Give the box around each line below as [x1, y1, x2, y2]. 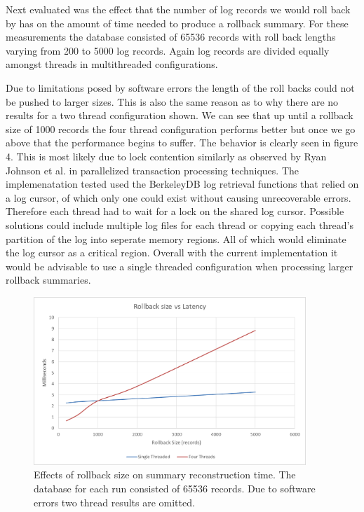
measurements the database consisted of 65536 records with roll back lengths [6, 29, 336, 44]
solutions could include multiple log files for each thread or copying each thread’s [6, 217, 353, 232]
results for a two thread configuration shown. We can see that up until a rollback [6, 108, 353, 123]
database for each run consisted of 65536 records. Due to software [34, 481, 316, 496]
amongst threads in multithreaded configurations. [6, 57, 218, 71]
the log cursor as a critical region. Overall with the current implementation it [6, 245, 338, 260]
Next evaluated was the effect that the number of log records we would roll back [6, 2, 351, 16]
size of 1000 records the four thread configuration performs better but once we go [6, 121, 356, 136]
